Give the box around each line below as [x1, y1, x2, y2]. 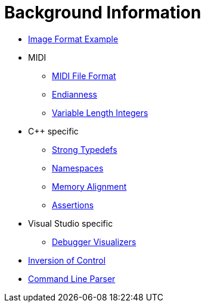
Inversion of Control [28, 255, 106, 265]
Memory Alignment [52, 181, 127, 192]
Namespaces [52, 162, 104, 173]
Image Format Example [28, 33, 119, 44]
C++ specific [28, 126, 79, 136]
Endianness [52, 89, 97, 99]
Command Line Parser [28, 273, 116, 284]
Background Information [4, 2, 201, 23]
